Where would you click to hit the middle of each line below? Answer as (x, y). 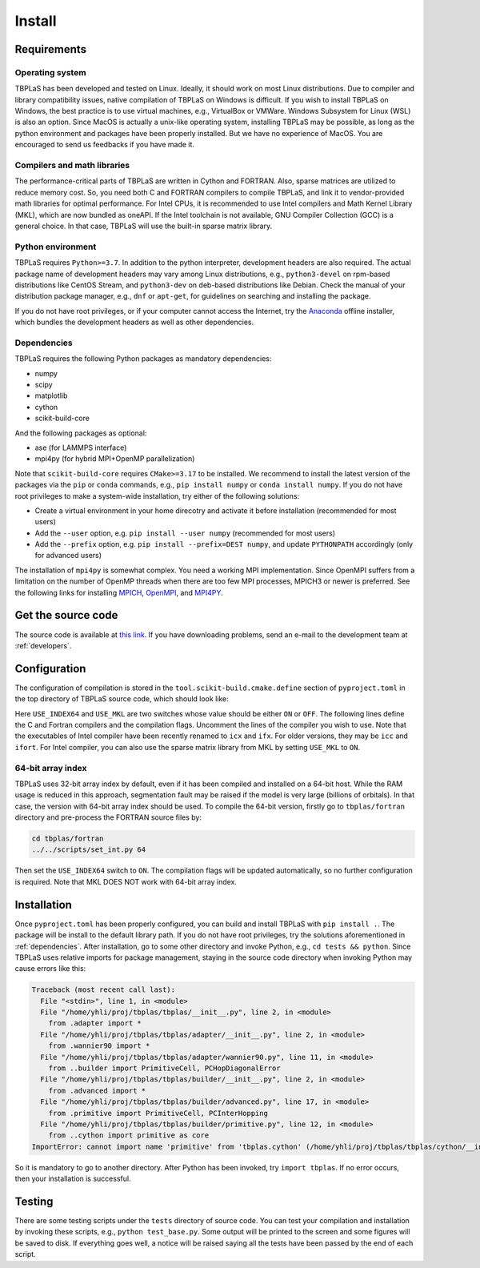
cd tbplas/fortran (68, 839)
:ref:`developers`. (43, 645)
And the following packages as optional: (81, 433)
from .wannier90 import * (99, 1046)
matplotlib (51, 395)
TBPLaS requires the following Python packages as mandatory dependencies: (143, 359)
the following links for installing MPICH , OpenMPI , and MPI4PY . (119, 592)
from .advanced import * (97, 1090)
